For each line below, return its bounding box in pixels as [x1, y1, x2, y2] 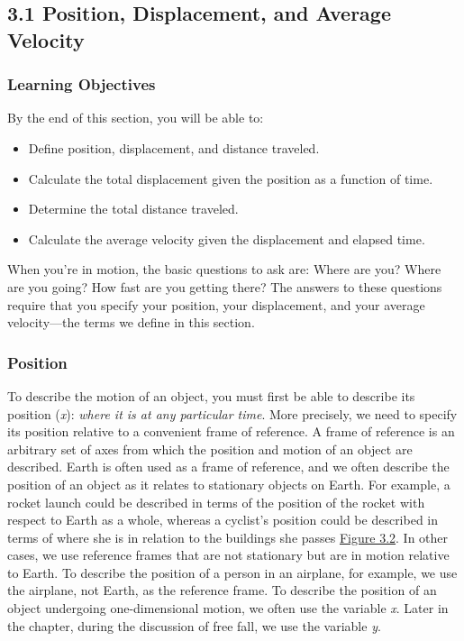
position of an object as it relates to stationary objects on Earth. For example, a [7, 474, 450, 493]
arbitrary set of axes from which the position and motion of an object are [7, 439, 413, 458]
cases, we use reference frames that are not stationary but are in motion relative [7, 545, 450, 564]
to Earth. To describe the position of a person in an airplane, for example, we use [7, 563, 458, 581]
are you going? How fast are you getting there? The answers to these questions [7, 277, 442, 296]
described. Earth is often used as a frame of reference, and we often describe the [7, 457, 450, 476]
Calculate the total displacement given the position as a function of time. [28, 169, 433, 188]
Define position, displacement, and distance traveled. [28, 138, 320, 157]
